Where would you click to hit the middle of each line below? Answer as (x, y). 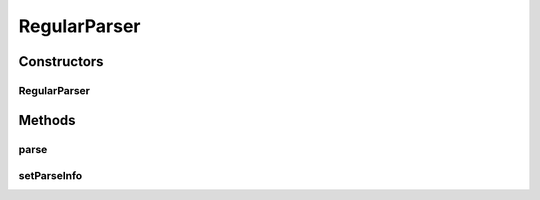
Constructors (61, 61)
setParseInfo (50, 176)
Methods (47, 120)
